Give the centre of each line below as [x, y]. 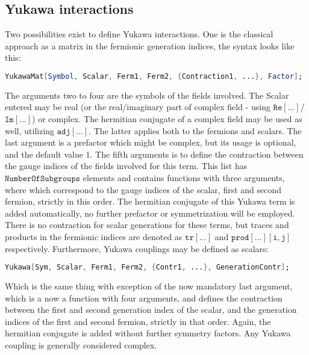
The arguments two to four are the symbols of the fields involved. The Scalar [147, 95]
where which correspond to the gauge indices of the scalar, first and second [143, 189]
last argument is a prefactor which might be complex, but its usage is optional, [151, 142]
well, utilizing [30, 130]
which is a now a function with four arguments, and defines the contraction [144, 298]
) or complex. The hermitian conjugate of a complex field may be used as [167, 119]
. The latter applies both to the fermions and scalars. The [195, 130]
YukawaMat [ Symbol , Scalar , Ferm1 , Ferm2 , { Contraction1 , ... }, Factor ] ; [154, 76]
